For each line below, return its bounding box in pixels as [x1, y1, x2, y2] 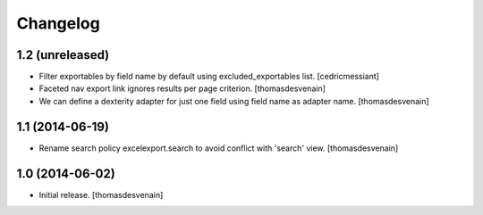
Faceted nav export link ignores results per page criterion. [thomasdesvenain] [38, 83, 326, 94]
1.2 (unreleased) [16, 47, 110, 62]
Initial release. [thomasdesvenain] [38, 189, 164, 200]
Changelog [16, 13, 100, 33]
